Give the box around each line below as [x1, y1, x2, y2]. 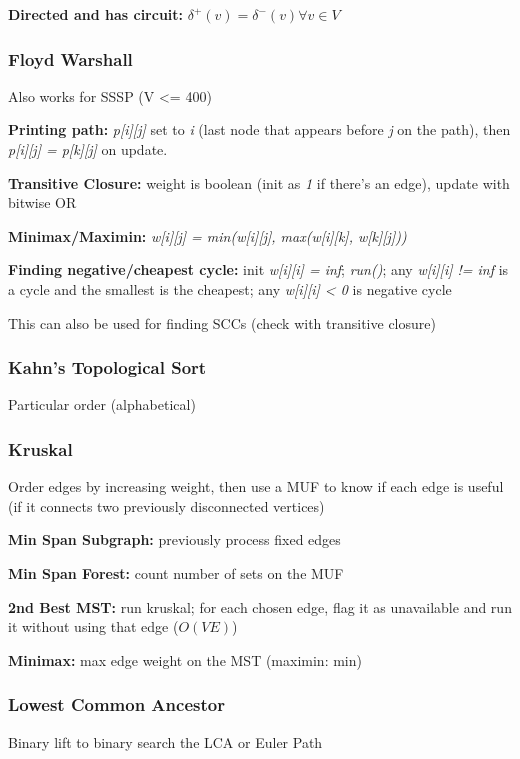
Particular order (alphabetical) [8, 394, 196, 415]
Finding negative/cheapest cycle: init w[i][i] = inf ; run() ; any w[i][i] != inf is [8, 259, 509, 280]
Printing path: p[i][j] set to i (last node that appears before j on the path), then [8, 119, 511, 140]
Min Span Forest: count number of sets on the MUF [8, 562, 344, 583]
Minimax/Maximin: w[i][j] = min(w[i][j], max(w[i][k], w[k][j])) [8, 225, 407, 246]
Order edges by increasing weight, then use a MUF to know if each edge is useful [8, 476, 504, 497]
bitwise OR [8, 192, 77, 213]
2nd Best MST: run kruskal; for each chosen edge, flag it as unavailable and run [8, 596, 512, 617]
